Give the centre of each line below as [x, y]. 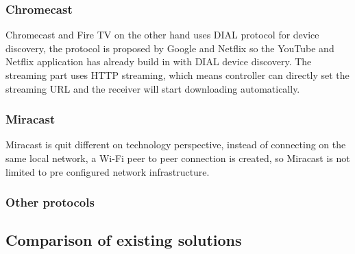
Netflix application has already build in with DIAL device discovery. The [159, 61]
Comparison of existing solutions [124, 240]
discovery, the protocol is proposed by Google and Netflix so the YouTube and [170, 48]
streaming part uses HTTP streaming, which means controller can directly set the [177, 75]
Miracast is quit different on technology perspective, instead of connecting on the [176, 145]
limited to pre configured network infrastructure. [108, 171]
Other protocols [50, 202]
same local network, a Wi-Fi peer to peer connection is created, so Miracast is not [178, 158]
